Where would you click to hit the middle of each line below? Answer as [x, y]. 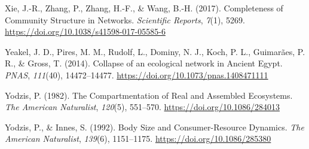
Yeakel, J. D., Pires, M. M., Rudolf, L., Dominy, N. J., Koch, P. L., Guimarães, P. [155, 51]
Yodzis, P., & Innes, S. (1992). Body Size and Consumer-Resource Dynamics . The [154, 127]
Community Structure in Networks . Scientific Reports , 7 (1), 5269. [125, 19]
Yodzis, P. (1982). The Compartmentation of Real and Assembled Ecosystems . [149, 95]
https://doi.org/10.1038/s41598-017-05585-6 [85, 31]
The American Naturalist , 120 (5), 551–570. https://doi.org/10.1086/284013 [142, 107]
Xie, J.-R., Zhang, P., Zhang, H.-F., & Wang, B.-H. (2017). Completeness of [144, 8]
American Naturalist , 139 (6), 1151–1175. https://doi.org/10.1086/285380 [138, 139]
